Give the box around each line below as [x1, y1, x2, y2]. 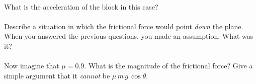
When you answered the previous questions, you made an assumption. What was [4, 31, 253, 41]
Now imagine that [4, 60, 59, 71]
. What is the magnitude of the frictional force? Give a [84, 60, 253, 71]
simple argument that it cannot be [4, 70, 110, 80]
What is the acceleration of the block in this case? [4, 1, 158, 12]
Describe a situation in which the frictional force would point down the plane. [4, 21, 243, 31]
